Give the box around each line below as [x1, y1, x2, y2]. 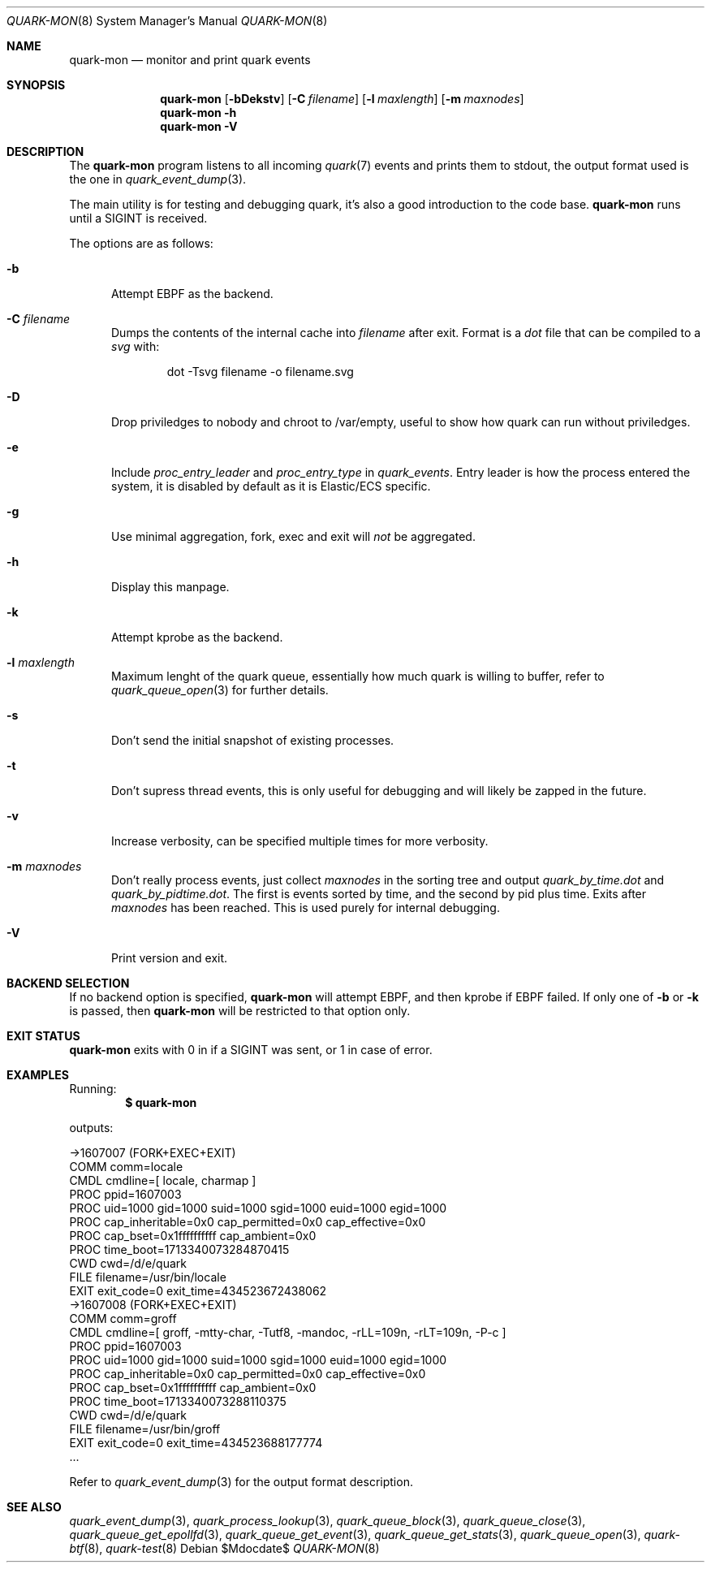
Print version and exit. [111, 951, 228, 965]
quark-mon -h [160, 106, 237, 119]
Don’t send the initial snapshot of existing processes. [111, 733, 394, 747]
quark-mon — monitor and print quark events [69, 53, 311, 67]
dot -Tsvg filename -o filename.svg [166, 365, 354, 378]
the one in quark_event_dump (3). [69, 172, 247, 186]
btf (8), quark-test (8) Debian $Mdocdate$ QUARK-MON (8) [69, 1541, 380, 1555]
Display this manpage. [111, 580, 230, 594]
